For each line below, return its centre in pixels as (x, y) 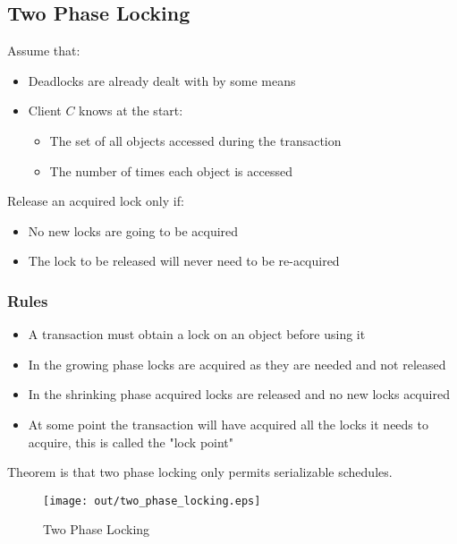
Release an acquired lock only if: (96, 201)
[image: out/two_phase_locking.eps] (152, 501)
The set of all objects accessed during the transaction (195, 140)
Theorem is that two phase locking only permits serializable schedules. (200, 472)
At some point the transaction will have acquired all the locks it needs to (228, 424)
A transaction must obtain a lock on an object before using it (197, 334)
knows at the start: (131, 110)
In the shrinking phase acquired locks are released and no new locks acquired (239, 394)
